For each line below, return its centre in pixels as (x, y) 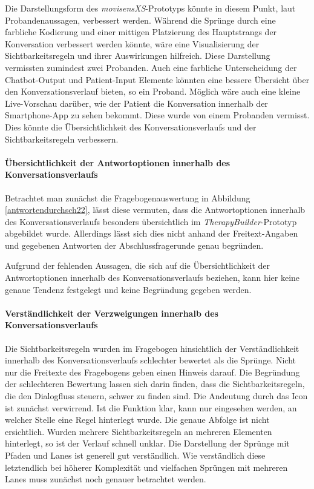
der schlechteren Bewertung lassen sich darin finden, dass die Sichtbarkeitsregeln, (155, 384)
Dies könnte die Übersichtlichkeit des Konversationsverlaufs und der (131, 126)
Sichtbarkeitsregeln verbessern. (62, 139)
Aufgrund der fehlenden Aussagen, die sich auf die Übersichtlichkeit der (137, 265)
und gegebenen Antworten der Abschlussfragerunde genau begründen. (134, 245)
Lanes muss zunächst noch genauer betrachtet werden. (106, 479)
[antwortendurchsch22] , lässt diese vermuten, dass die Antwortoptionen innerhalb (155, 210)
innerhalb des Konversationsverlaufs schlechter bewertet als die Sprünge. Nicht (150, 360)
